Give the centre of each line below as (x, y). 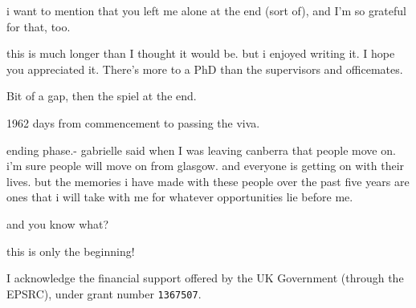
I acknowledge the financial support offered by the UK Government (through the (205, 278)
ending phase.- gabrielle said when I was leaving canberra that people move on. (201, 150)
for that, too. (39, 26)
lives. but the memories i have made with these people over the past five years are (208, 181)
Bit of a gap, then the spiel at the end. (102, 96)
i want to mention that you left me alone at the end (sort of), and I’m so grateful (206, 10)
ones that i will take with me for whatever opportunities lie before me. (180, 197)
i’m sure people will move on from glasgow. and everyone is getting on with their (206, 166)
